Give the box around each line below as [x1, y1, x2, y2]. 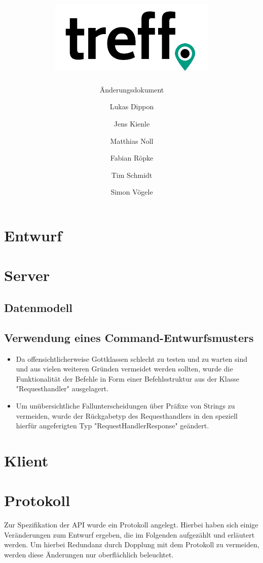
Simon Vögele [110, 186, 153, 197]
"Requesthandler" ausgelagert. [16, 383, 109, 394]
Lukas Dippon [109, 101, 154, 112]
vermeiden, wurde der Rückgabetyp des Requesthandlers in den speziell [16, 410, 238, 421]
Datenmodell [4, 300, 72, 315]
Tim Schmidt [111, 169, 153, 180]
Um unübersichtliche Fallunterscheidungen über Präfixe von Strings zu [16, 400, 235, 411]
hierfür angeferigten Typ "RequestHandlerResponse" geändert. [16, 420, 209, 431]
